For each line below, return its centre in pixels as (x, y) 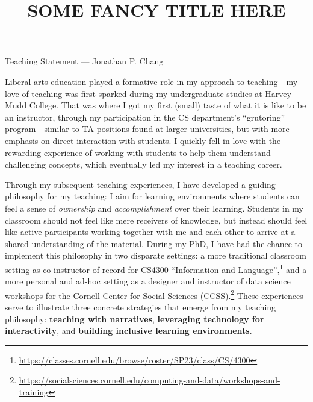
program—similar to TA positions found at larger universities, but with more (147, 129)
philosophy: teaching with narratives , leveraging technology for (135, 319)
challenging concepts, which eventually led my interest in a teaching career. (144, 164)
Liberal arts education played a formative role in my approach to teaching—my (151, 81)
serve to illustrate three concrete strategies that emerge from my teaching (141, 306)
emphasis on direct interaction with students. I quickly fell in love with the (143, 140)
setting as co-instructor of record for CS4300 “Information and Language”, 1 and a (156, 268)
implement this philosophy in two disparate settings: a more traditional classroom (156, 255)
